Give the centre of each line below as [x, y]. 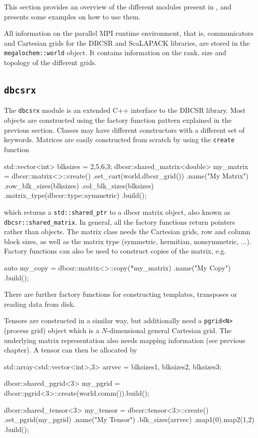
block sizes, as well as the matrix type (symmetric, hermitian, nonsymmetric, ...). [128, 241]
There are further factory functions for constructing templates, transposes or [121, 294]
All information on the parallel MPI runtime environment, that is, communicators [129, 33]
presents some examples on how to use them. [72, 16]
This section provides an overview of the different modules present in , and [118, 6]
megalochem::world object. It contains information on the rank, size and [115, 52]
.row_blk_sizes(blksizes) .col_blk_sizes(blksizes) [79, 185]
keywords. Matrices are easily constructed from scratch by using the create [119, 139]
